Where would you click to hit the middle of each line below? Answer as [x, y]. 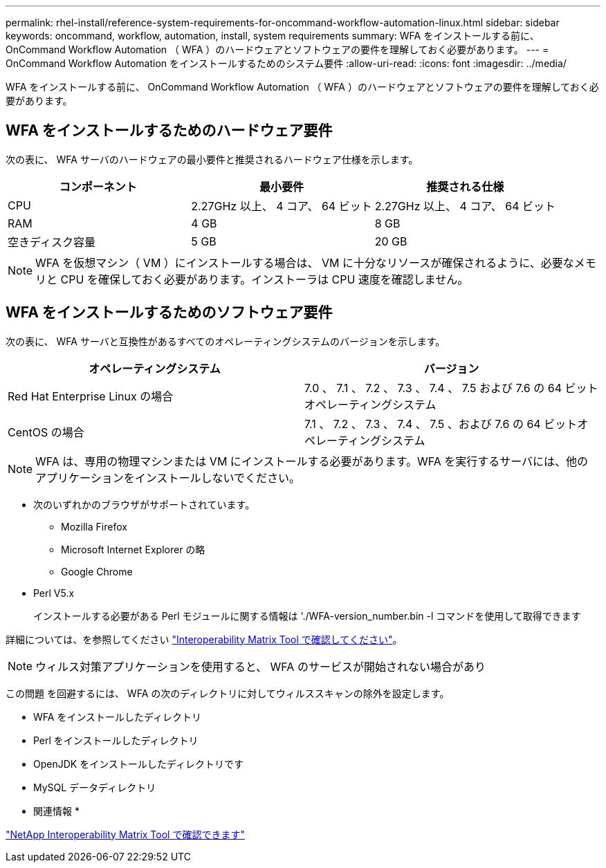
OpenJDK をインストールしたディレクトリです [138, 764]
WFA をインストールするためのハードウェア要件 [169, 131]
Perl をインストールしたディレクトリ [116, 740]
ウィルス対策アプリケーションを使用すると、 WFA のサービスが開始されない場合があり [260, 666]
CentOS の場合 [46, 432]
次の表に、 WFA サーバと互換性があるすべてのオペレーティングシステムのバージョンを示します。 [226, 341]
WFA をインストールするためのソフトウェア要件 [169, 313]
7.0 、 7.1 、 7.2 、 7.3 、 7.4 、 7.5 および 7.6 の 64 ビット [451, 388]
